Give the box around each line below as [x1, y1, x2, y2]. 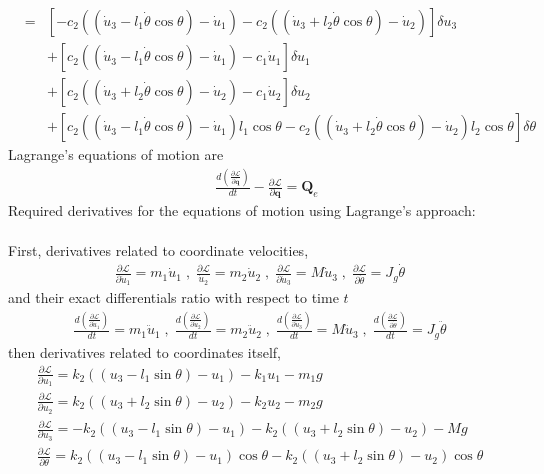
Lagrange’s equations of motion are [8, 144, 224, 165]
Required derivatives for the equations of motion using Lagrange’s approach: [8, 200, 476, 221]
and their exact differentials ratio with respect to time [8, 287, 339, 308]
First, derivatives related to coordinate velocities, [8, 239, 309, 260]
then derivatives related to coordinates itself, [8, 341, 281, 362]
